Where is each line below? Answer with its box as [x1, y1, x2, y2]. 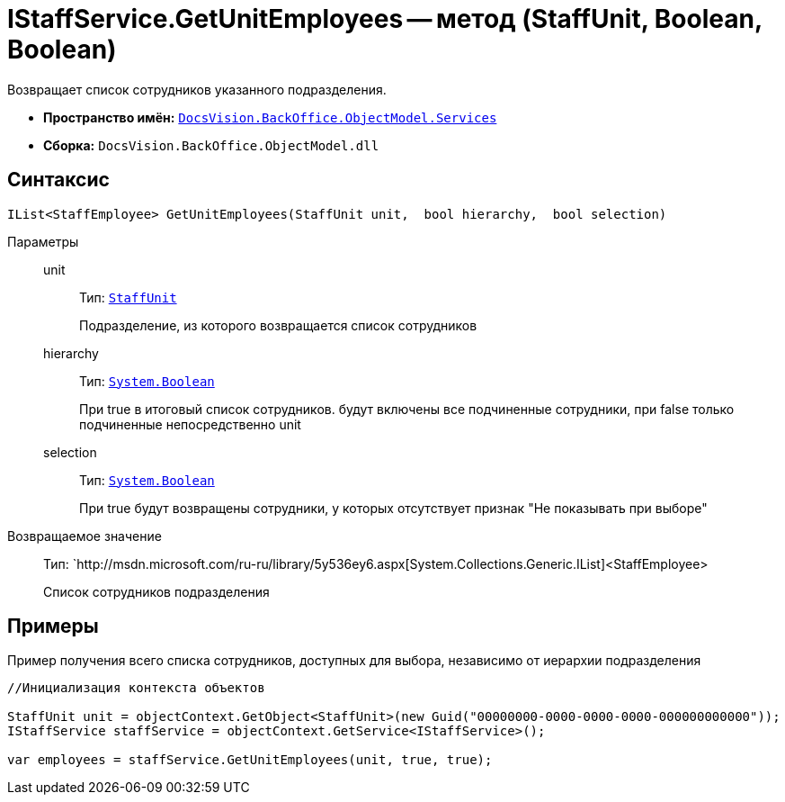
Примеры [7, 615, 99, 638]
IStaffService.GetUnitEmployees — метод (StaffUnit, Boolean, [7, 4, 763, 34]
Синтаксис [7, 168, 110, 192]
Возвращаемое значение [7, 527, 162, 544]
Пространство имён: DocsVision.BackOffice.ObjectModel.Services [43, 109, 497, 125]
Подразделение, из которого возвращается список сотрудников [79, 317, 477, 333]
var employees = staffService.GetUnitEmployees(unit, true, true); [7, 752, 493, 768]
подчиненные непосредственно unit [79, 416, 301, 432]
